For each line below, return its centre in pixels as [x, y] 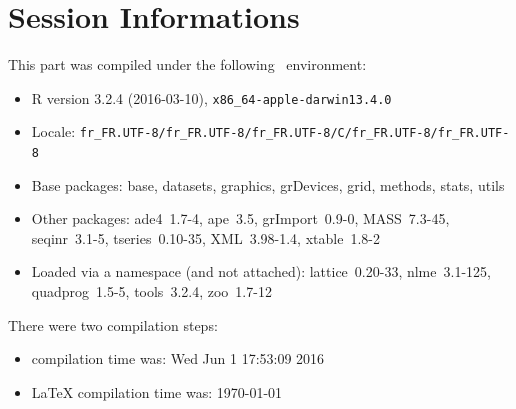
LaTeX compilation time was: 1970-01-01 [157, 391]
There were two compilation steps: [113, 324]
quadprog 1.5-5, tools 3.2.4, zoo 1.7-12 [151, 291]
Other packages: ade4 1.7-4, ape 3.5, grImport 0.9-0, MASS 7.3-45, [240, 218]
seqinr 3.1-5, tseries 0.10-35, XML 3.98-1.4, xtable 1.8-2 [205, 237]
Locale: [53, 131]
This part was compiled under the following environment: [187, 64]
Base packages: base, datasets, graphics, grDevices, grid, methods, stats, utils [268, 184]
